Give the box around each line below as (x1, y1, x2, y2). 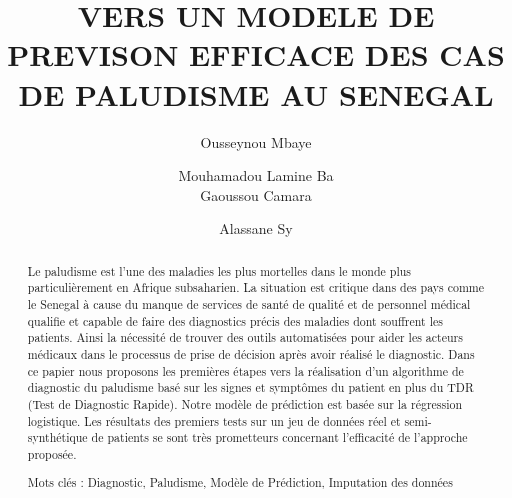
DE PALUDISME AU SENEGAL (18, 73, 494, 114)
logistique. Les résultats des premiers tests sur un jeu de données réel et (27, 412, 401, 429)
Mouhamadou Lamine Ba (178, 165, 334, 186)
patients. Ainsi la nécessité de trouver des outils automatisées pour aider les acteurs (27, 329, 463, 346)
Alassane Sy (219, 218, 293, 239)
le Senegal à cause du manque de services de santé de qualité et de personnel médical (27, 295, 471, 312)
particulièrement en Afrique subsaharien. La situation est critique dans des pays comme (27, 279, 485, 296)
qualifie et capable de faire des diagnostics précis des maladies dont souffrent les (27, 312, 443, 329)
